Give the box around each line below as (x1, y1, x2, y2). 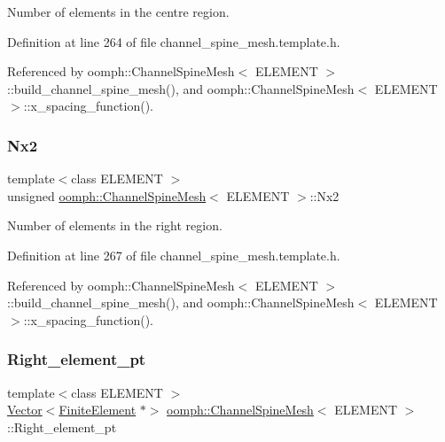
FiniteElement (59, 400, 137, 419)
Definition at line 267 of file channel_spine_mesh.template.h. (7, 245, 340, 264)
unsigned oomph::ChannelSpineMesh (7, 186, 207, 205)
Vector (7, 400, 43, 419)
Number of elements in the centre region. (7, 3, 230, 20)
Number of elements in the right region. (7, 216, 222, 235)
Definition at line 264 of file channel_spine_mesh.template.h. (7, 32, 340, 50)
